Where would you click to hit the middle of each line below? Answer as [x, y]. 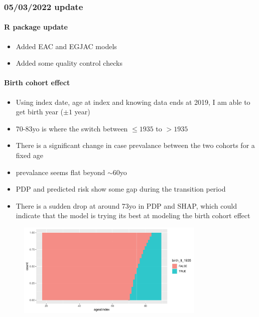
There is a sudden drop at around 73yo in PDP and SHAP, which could [126, 205]
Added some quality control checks [69, 63]
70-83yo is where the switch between [72, 128]
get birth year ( [39, 112]
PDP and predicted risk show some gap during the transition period [121, 189]
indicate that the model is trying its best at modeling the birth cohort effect [133, 215]
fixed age [29, 155]
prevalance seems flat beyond [60, 172]
